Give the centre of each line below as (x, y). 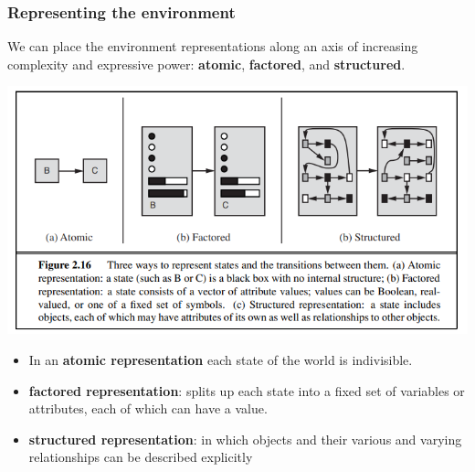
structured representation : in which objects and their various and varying (245, 439)
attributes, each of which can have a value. (148, 408)
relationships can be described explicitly (141, 457)
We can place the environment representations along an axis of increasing (213, 46)
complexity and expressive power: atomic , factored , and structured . (206, 64)
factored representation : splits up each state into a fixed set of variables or (247, 390)
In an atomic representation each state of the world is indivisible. (221, 359)
